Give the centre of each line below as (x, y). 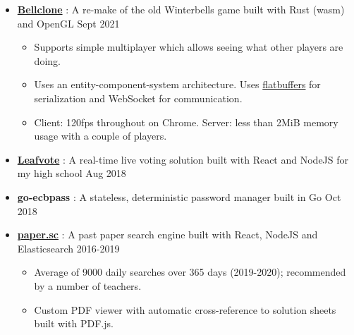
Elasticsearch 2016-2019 (68, 248)
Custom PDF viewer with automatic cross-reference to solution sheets (185, 309)
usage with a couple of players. (100, 136)
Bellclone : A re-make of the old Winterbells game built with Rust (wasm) (181, 9)
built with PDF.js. (74, 323)
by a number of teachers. (88, 285)
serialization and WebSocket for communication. (138, 98)
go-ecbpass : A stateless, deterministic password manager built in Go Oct (179, 196)
